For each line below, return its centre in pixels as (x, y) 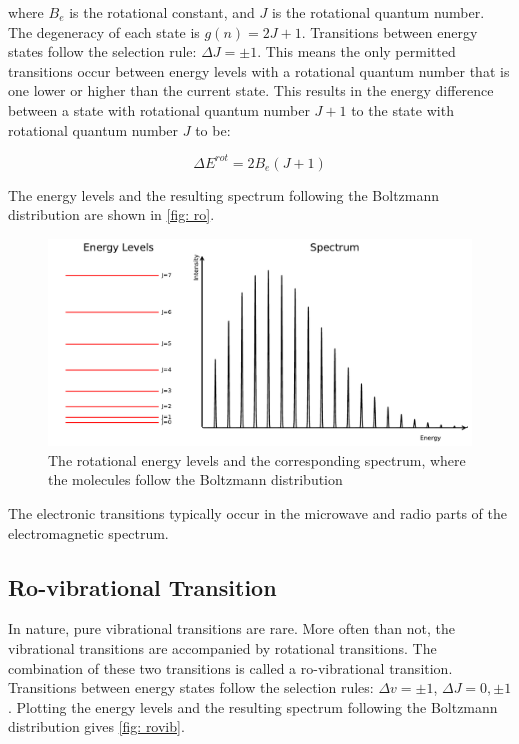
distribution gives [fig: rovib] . (96, 726)
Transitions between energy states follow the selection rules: (191, 687)
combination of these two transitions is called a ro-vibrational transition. (230, 667)
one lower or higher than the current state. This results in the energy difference (251, 90)
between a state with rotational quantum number (159, 109)
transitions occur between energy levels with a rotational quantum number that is (259, 70)
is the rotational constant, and (162, 12)
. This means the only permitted (356, 51)
